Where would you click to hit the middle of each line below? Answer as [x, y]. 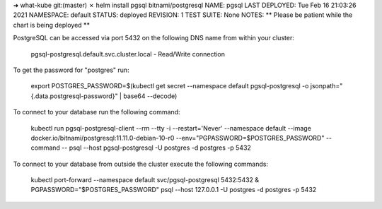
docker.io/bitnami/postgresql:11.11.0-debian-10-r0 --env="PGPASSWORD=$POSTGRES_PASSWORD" [178, 138]
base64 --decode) [150, 96]
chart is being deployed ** [51, 25]
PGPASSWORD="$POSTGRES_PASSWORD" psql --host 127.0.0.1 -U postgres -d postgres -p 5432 [174, 190]
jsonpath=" [326, 86]
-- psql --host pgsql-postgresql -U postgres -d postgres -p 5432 [156, 148]
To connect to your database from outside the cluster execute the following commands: [141, 164]
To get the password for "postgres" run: [71, 70]
